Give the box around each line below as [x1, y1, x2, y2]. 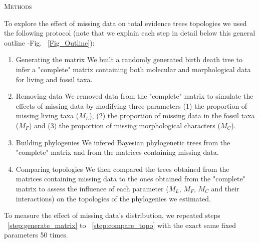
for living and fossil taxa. [16, 74, 93, 84]
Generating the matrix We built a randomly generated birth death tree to [16, 54, 243, 65]
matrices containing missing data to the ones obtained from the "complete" [16, 173, 245, 184]
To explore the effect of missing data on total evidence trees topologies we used [4, 18, 247, 28]
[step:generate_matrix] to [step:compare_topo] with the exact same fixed [8, 219, 236, 230]
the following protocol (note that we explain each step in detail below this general [4, 28, 255, 38]
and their [211, 183, 239, 193]
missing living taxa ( [16, 110, 79, 121]
